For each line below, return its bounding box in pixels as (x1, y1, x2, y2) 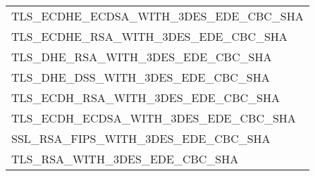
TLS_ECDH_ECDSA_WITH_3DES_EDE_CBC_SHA (11, 110, 296, 126)
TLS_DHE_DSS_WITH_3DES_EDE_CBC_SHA (11, 69, 270, 85)
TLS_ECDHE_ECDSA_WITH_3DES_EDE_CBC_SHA (11, 8, 304, 24)
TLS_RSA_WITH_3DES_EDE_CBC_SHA (11, 151, 239, 167)
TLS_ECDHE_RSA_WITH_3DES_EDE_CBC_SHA (11, 28, 288, 44)
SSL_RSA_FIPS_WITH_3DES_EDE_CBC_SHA (11, 130, 271, 146)
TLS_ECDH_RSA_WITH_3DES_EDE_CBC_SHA (11, 89, 280, 106)
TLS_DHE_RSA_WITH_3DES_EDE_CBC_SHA (11, 49, 272, 65)
